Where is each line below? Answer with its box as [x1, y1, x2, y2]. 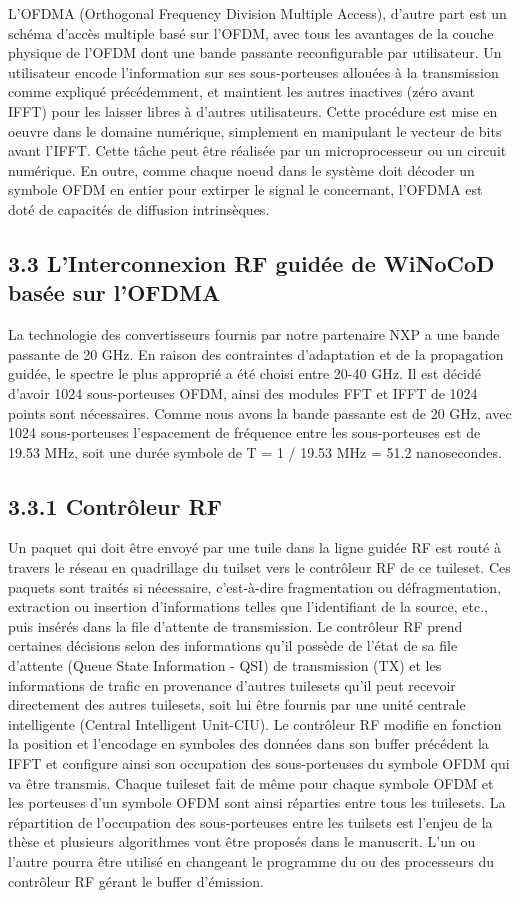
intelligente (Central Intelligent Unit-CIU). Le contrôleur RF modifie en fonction [8, 713, 502, 734]
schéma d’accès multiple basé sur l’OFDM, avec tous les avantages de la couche [8, 22, 494, 43]
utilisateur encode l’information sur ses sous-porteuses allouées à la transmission [8, 61, 499, 82]
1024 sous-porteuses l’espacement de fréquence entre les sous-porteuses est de [8, 422, 481, 443]
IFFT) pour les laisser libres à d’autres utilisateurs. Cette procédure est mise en [8, 100, 498, 121]
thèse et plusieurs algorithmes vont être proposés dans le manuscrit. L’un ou [8, 831, 476, 852]
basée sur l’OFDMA [8, 277, 221, 308]
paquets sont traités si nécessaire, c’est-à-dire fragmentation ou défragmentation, [8, 576, 502, 597]
